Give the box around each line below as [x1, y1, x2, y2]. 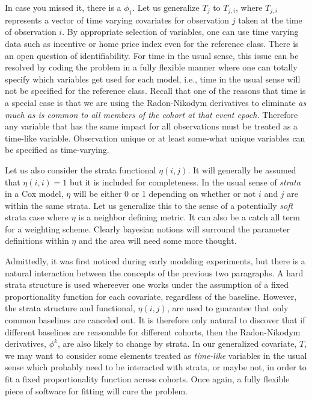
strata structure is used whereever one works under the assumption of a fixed [5, 278, 289, 291]
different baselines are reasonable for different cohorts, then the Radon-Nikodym [5, 325, 301, 338]
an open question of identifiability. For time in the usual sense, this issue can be [5, 49, 299, 61]
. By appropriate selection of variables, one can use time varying [62, 25, 299, 38]
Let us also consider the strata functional [5, 163, 156, 176]
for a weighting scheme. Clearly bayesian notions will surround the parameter [5, 222, 290, 235]
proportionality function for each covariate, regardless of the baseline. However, [5, 290, 297, 302]
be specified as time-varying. [5, 143, 109, 156]
